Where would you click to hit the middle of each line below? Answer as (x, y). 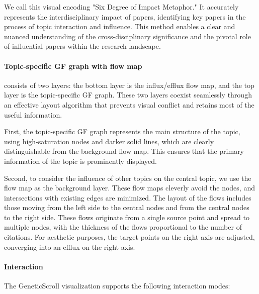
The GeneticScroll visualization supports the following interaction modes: (117, 286)
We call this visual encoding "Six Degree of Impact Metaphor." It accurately (121, 7)
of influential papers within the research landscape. (82, 46)
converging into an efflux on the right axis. (70, 247)
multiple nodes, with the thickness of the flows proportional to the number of (123, 227)
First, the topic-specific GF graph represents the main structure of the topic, (122, 131)
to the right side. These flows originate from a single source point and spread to (127, 217)
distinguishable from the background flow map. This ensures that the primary (124, 151)
